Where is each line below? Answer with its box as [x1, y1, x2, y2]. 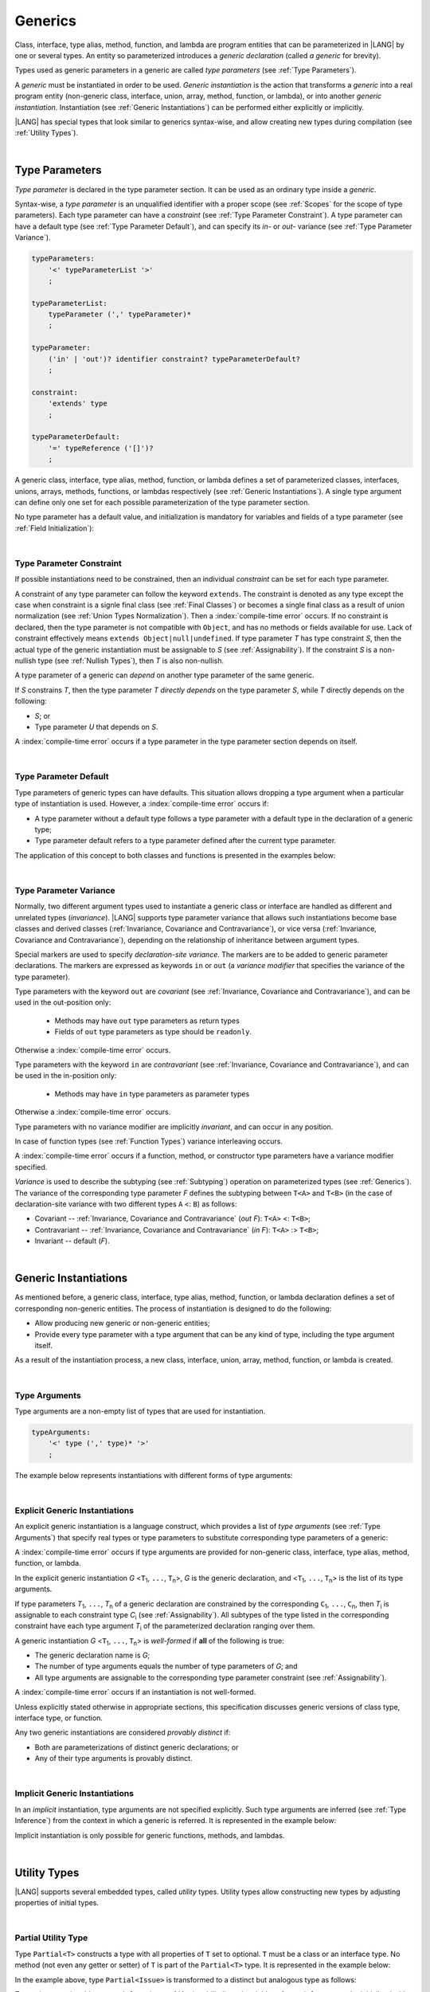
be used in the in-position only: [14, 1071, 117, 1080]
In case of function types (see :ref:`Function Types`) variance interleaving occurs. [14, 1136, 283, 1146]
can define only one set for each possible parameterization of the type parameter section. [14, 497, 311, 507]
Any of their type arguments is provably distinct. [34, 1754, 193, 1763]
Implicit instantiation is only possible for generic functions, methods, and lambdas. [14, 1830, 285, 1840]
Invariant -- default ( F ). [34, 1236, 111, 1246]
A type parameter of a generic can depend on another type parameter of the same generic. [14, 670, 315, 680]
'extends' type [48, 399, 107, 408]
